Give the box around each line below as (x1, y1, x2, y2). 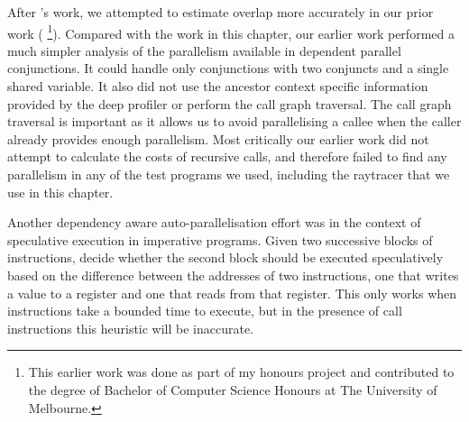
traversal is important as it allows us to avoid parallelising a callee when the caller (7, 112, 462, 131)
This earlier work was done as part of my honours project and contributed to (28, 362, 455, 381)
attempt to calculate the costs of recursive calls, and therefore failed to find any (7, 147, 447, 166)
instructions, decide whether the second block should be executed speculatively (7, 248, 444, 267)
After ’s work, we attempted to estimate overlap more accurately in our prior (7, 3, 434, 21)
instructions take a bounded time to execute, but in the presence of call (7, 301, 402, 320)
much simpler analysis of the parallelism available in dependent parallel (7, 41, 401, 60)
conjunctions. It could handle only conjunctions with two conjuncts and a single (7, 59, 449, 78)
